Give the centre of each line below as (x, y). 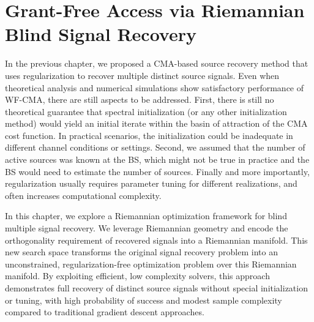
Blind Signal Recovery (101, 34)
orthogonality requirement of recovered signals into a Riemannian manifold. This (156, 240)
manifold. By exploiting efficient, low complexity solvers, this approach (137, 276)
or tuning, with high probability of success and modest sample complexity (144, 300)
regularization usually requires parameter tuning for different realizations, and (151, 183)
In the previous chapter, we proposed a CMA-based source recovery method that (157, 63)
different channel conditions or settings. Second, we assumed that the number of (155, 147)
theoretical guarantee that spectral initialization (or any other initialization (146, 111)
